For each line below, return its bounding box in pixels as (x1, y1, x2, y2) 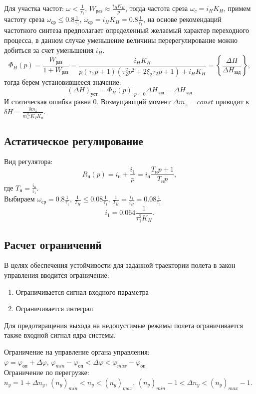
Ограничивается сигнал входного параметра (15, 286, 149, 297)
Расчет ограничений (4, 236, 102, 252)
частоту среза (4, 14, 45, 24)
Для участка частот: (4, 3, 64, 13)
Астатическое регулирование (4, 133, 143, 148)
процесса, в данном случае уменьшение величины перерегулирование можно (4, 35, 238, 45)
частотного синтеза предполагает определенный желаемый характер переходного (4, 25, 249, 35)
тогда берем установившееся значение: (4, 76, 121, 87)
